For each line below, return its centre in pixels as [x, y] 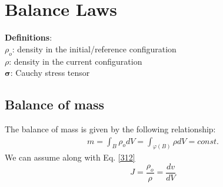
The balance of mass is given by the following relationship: [110, 128]
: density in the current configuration [76, 61]
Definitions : [29, 37]
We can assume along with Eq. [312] [70, 157]
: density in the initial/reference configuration [94, 49]
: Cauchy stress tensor [50, 73]
